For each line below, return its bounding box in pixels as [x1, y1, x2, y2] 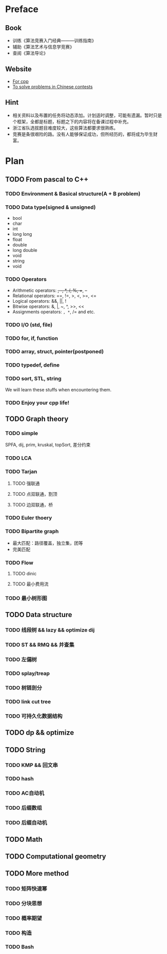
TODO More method [5, 869, 69, 878]
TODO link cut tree [5, 698, 51, 705]
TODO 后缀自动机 [5, 819, 48, 826]
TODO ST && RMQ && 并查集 [5, 641, 75, 648]
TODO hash [5, 775, 34, 783]
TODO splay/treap [5, 670, 50, 677]
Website [5, 65, 32, 73]
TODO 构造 [5, 929, 32, 936]
